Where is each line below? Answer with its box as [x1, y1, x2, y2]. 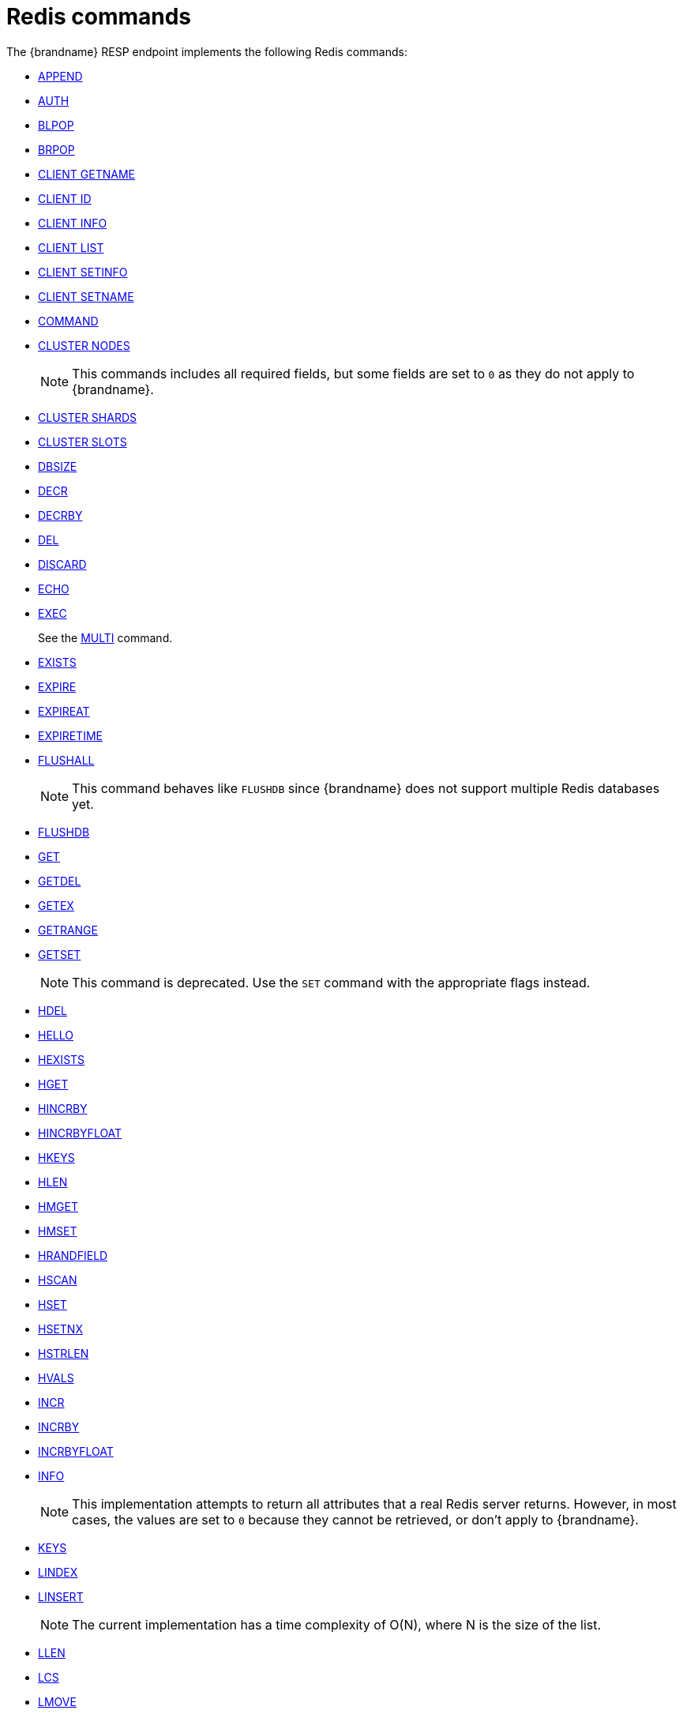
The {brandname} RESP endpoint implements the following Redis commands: [6, 44, 407, 58]
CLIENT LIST [38, 240, 104, 254]
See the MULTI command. [38, 630, 173, 645]
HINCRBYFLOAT [38, 1126, 122, 1140]
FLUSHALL [38, 753, 95, 767]
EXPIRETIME [38, 728, 103, 742]
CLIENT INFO [38, 216, 107, 230]
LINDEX [38, 1565, 78, 1579]
